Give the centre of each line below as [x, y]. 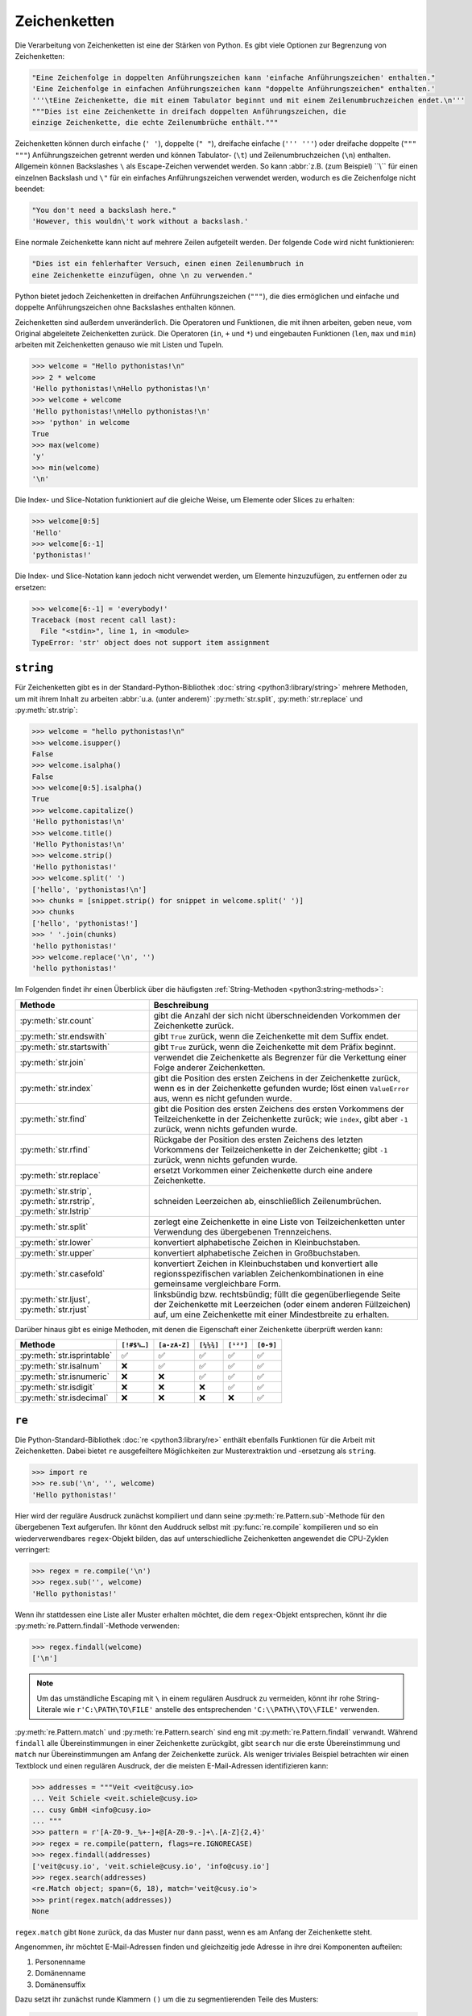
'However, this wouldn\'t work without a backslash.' [140, 221]
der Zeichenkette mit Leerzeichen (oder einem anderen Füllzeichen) [282, 1304]
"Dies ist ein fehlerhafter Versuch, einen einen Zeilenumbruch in [168, 264]
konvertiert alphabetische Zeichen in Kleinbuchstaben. [257, 1242]
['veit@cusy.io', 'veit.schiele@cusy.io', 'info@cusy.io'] [151, 1866]
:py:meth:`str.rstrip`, [57, 1201]
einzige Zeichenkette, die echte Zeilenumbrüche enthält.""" [155, 123]
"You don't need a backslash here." [104, 210]
